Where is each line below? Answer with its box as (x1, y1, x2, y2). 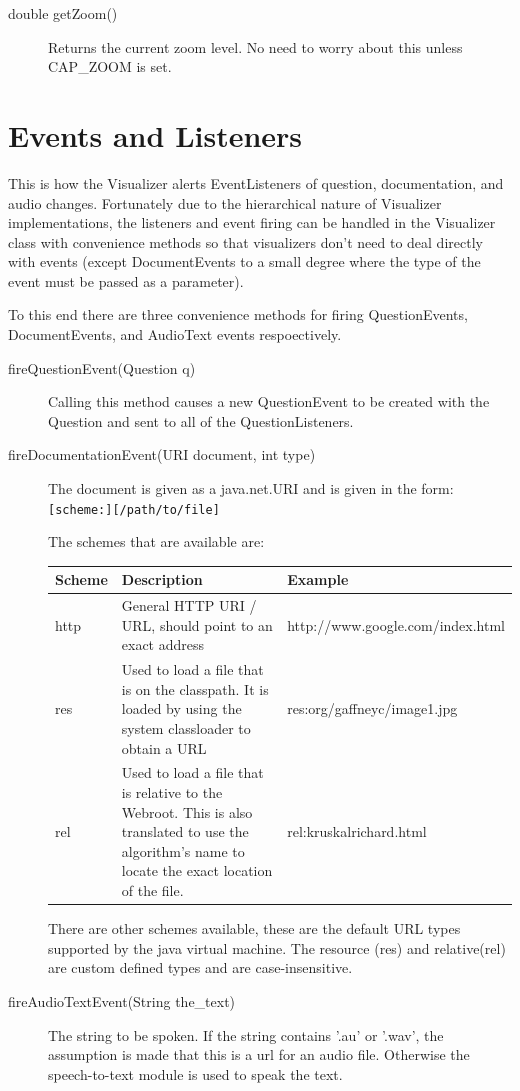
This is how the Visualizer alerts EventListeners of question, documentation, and (8, 172, 504, 193)
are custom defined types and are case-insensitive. (48, 957, 353, 978)
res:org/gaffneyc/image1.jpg (287, 698, 458, 719)
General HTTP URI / (121, 595, 257, 616)
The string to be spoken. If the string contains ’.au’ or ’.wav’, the (48, 1024, 444, 1045)
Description (121, 569, 203, 590)
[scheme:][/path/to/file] (48, 502, 220, 517)
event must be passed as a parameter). (8, 270, 244, 291)
